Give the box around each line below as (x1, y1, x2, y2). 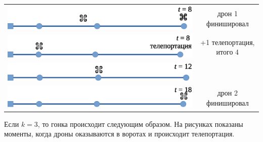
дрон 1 (217, 8, 238, 19)
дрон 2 (217, 87, 238, 98)
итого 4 (216, 46, 239, 57)
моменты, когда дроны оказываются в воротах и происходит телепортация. (4, 128, 235, 139)
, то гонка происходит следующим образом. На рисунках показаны (37, 118, 243, 129)
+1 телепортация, (200, 36, 255, 47)
